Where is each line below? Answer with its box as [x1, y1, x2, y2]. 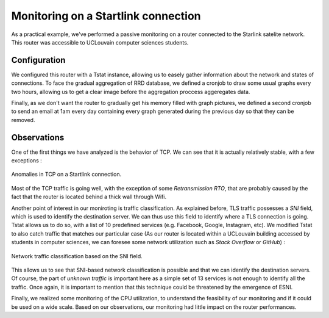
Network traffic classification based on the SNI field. [11, 252, 143, 259]
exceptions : [11, 157, 42, 164]
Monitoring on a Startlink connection [11, 9, 201, 23]
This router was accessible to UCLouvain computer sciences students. [11, 38, 189, 46]
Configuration [11, 55, 66, 65]
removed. [11, 116, 35, 123]
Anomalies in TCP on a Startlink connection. [11, 171, 122, 178]
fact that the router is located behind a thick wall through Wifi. [11, 193, 167, 201]
